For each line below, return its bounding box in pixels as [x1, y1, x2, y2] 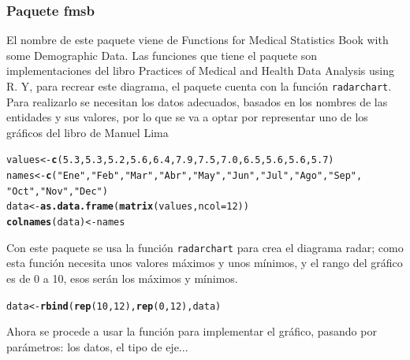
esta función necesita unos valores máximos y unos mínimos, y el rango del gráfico [6, 254, 403, 271]
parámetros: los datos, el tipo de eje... [6, 338, 188, 354]
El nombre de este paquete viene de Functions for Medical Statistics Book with [6, 32, 389, 48]
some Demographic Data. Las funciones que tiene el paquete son [6, 46, 318, 63]
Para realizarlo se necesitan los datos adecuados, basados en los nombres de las [6, 93, 388, 109]
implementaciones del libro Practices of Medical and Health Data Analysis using [6, 62, 395, 79]
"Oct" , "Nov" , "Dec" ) [6, 185, 108, 197]
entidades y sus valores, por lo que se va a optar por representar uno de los [6, 109, 368, 125]
